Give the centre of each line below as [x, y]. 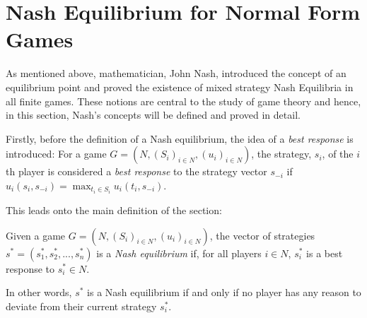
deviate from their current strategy [81, 306]
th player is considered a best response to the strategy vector [136, 171]
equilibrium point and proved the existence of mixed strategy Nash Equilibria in [180, 87]
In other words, [39, 292]
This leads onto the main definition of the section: [114, 210]
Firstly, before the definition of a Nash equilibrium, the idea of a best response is [180, 138]
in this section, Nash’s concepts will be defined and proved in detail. [153, 115]
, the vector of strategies [262, 235]
